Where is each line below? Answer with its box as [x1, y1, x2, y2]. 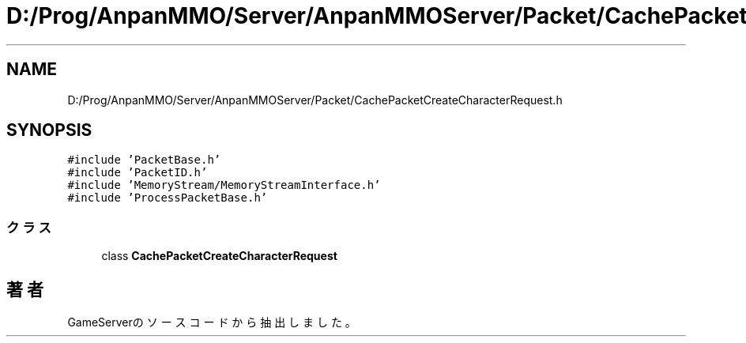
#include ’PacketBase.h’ [67, 153, 221, 167]
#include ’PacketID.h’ [67, 166, 208, 179]
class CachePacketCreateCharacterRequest [101, 249, 337, 263]
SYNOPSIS [6, 120, 92, 141]
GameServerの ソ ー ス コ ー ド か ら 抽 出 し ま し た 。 [67, 315, 356, 330]
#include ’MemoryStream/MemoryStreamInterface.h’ [67, 179, 381, 192]
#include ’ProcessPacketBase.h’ [67, 191, 268, 205]
